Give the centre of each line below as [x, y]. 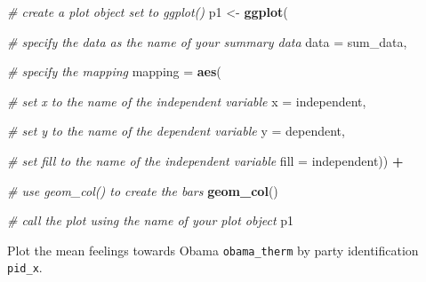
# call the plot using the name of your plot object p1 [151, 220]
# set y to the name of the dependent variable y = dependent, [176, 131]
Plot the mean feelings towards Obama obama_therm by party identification [213, 250]
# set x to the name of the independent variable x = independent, [187, 101]
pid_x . [25, 267]
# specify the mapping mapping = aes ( [114, 71]
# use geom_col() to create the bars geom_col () [143, 190]
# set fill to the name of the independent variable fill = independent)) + [205, 160]
